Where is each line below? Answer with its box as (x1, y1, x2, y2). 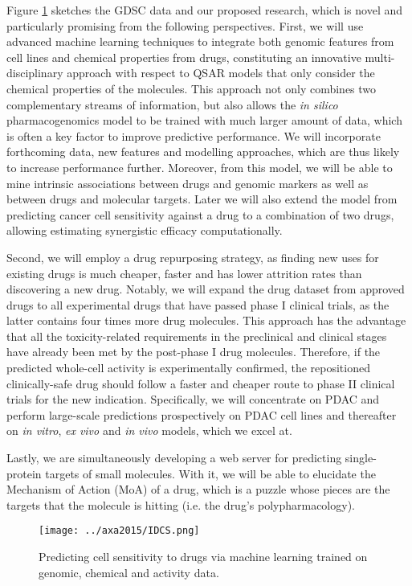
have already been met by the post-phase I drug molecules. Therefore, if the (6, 343, 381, 360)
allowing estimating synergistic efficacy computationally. (6, 222, 283, 239)
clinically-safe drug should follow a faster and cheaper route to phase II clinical (6, 375, 395, 391)
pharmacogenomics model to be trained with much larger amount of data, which (6, 112, 402, 129)
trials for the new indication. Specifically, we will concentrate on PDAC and (6, 391, 380, 408)
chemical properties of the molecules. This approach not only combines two (6, 80, 377, 96)
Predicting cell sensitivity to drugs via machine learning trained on (39, 548, 368, 565)
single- (345, 449, 377, 466)
